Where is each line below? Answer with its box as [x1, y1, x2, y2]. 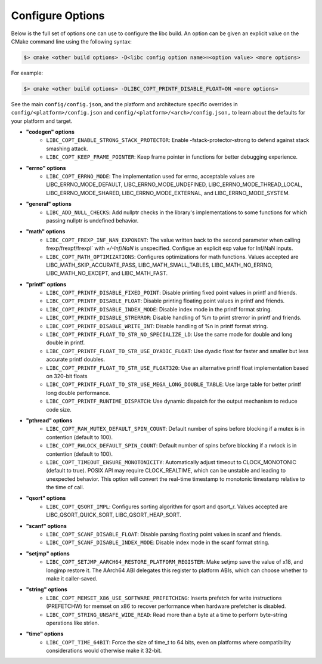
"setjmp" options [26, 549, 70, 557]
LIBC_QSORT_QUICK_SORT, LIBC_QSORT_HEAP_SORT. [46, 511, 181, 518]
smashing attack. [46, 145, 89, 152]
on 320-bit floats [46, 372, 88, 379]
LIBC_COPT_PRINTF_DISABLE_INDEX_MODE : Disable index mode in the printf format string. [46, 305, 273, 313]
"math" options [26, 228, 66, 235]
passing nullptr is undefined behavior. [46, 217, 139, 224]
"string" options [26, 586, 68, 593]
